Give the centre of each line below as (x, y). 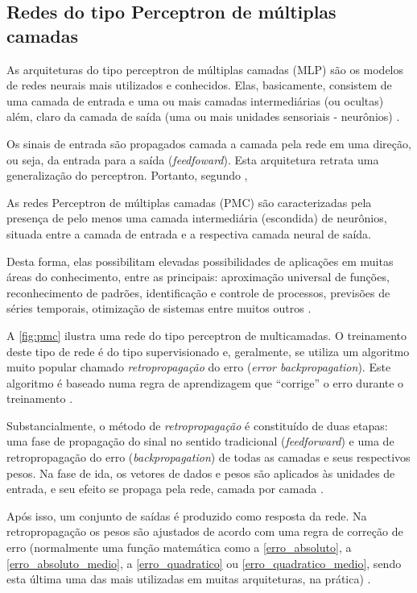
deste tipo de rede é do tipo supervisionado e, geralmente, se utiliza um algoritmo (208, 351)
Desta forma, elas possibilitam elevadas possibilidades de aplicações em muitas (200, 261)
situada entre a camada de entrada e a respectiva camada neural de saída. (189, 233)
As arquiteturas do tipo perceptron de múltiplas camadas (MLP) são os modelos (205, 69)
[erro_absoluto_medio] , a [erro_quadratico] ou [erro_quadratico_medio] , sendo (204, 563)
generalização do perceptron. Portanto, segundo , (127, 175)
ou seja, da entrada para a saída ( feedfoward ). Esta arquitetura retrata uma (193, 159)
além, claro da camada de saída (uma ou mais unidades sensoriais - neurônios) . (203, 116)
